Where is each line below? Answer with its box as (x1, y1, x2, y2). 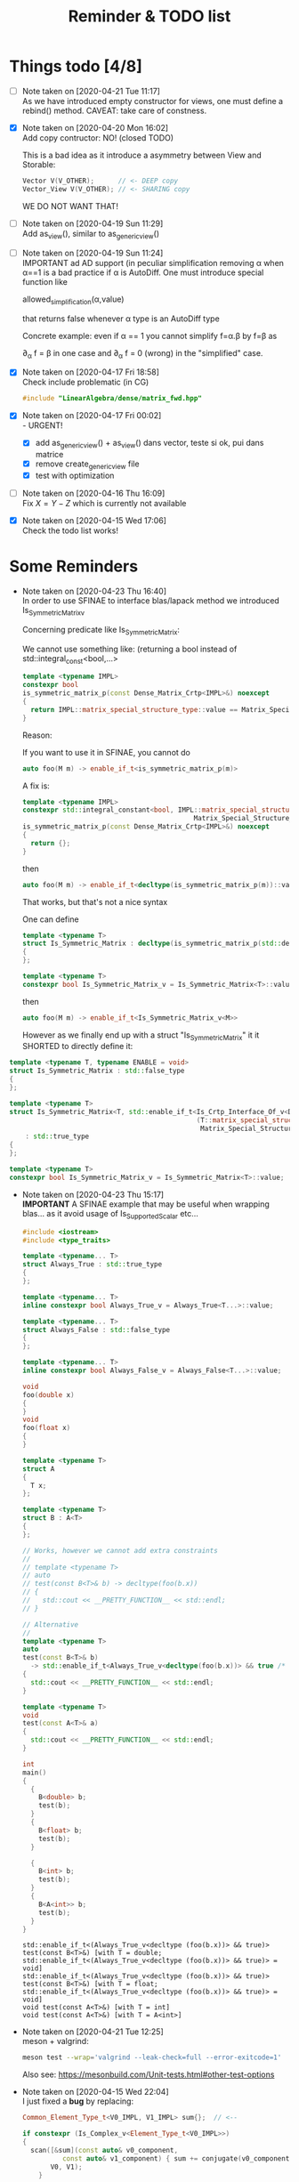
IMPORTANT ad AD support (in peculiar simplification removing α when (21, 257, 285, 268)
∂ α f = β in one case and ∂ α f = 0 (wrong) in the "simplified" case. (21, 347, 263, 360)
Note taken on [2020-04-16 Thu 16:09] (21, 488, 166, 498)
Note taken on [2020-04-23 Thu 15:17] (21, 1189, 165, 1200)
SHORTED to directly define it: (21, 1041, 133, 1052)
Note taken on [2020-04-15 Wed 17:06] (21, 515, 167, 526)
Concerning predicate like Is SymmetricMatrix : (21, 624, 181, 637)
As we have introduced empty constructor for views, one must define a (21, 96, 283, 106)
